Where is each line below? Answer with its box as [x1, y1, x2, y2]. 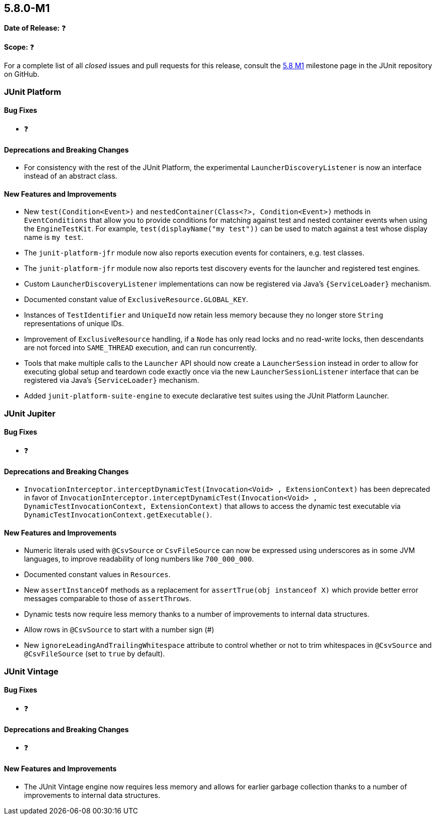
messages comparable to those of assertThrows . [24, 594, 191, 603]
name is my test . [24, 233, 84, 242]
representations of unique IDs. [24, 319, 124, 328]
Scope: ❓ [4, 43, 35, 52]
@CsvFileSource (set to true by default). [24, 649, 165, 658]
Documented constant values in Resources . [24, 570, 171, 579]
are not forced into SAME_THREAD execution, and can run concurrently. [24, 343, 257, 352]
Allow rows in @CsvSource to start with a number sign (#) [24, 625, 214, 634]
